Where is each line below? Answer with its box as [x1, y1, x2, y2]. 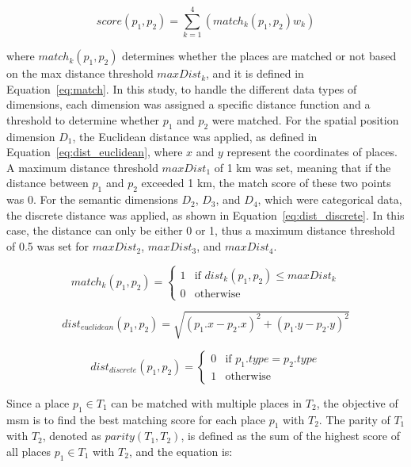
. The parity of [318, 411, 390, 427]
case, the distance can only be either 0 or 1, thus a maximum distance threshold [6, 222, 395, 239]
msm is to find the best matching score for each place [6, 411, 266, 427]
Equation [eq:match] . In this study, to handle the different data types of [6, 80, 357, 97]
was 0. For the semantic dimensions [6, 191, 178, 208]
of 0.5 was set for [6, 238, 89, 255]
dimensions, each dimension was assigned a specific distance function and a [6, 96, 371, 113]
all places [6, 442, 51, 459]
